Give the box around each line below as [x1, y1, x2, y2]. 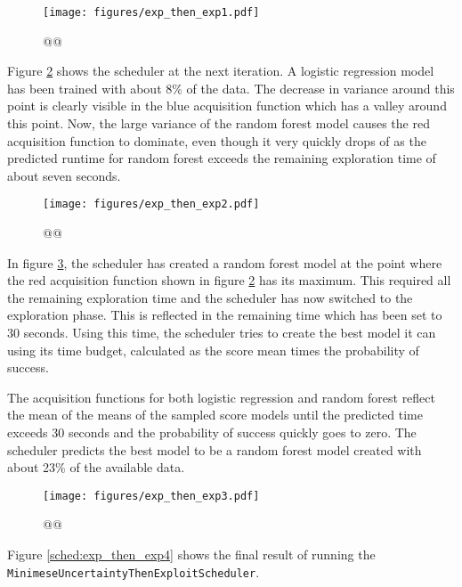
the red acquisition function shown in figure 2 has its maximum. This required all [7, 271, 451, 289]
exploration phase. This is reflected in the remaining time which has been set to [7, 306, 442, 324]
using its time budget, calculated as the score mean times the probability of [7, 340, 419, 359]
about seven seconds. [7, 166, 121, 184]
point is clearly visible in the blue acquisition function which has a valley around [7, 96, 447, 115]
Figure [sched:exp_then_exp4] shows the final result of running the [7, 545, 376, 564]
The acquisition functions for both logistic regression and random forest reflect [7, 387, 435, 406]
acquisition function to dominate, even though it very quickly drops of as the [7, 131, 426, 150]
